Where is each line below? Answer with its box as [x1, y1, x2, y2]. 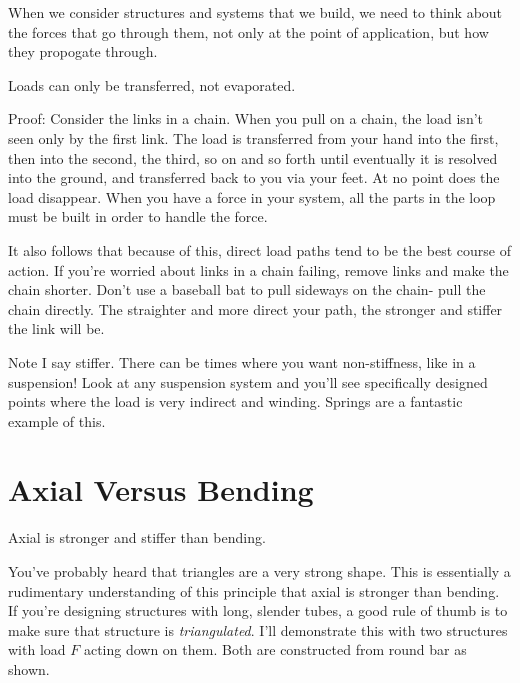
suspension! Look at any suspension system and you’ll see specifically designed [8, 371, 488, 392]
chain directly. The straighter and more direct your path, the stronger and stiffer [8, 298, 503, 319]
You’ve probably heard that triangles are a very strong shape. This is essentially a [8, 561, 511, 581]
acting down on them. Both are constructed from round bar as [83, 639, 467, 660]
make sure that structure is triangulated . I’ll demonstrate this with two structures [8, 619, 508, 640]
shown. [8, 658, 50, 679]
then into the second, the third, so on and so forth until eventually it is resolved [8, 147, 498, 168]
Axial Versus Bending [8, 469, 314, 510]
